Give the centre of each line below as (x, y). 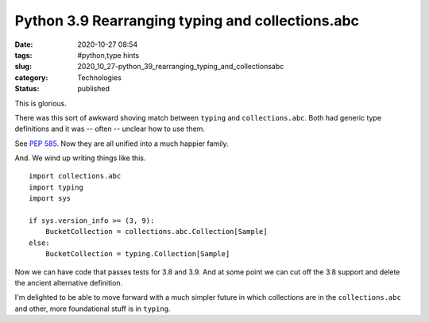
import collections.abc (75, 176)
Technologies (100, 77)
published (94, 89)
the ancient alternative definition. (69, 282)
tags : (23, 55)
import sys (50, 199)
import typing (56, 187)
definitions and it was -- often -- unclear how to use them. (110, 129)
